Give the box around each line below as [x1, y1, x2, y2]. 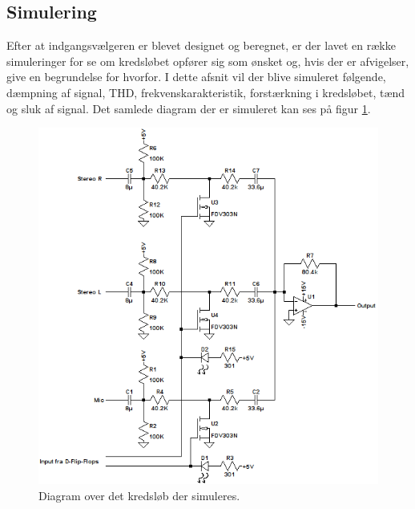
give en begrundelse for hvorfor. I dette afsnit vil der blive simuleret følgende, [6, 68, 386, 85]
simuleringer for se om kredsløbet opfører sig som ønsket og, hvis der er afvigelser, [6, 52, 409, 69]
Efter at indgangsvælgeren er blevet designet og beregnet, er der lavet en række [6, 37, 396, 54]
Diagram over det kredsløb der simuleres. [38, 487, 240, 503]
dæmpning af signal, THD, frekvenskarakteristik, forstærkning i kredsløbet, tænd [6, 83, 405, 100]
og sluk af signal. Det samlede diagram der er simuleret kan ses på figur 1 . [6, 100, 371, 116]
